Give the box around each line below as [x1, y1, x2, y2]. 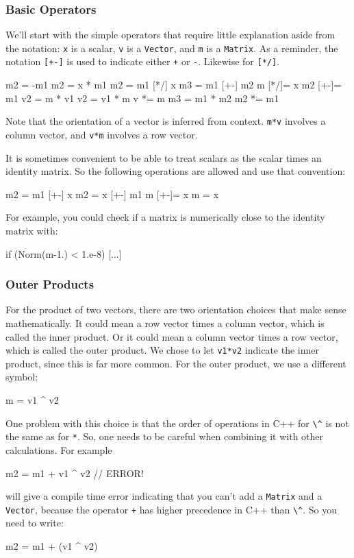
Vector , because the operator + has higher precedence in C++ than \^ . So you [5, 502, 338, 516]
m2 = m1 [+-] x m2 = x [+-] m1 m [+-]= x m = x [5, 186, 219, 201]
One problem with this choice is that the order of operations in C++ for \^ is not [5, 415, 349, 430]
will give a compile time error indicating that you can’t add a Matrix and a [5, 489, 323, 503]
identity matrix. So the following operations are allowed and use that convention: [5, 164, 346, 178]
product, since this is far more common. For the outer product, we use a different [5, 356, 346, 370]
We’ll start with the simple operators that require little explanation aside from [5, 27, 336, 42]
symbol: [5, 369, 38, 384]
